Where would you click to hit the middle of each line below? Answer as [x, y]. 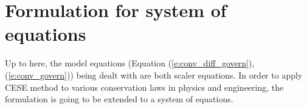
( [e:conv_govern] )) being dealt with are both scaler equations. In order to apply [154, 75]
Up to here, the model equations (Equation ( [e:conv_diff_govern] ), [130, 63]
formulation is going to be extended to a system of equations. [119, 99]
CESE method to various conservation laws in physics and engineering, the [144, 87]
